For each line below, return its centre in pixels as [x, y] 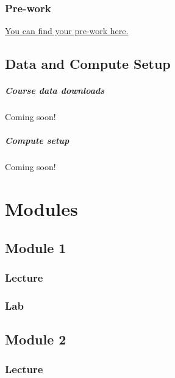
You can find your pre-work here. [67, 31]
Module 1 [36, 247]
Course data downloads [55, 91]
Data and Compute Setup [88, 64]
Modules [41, 209]
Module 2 [36, 339]
